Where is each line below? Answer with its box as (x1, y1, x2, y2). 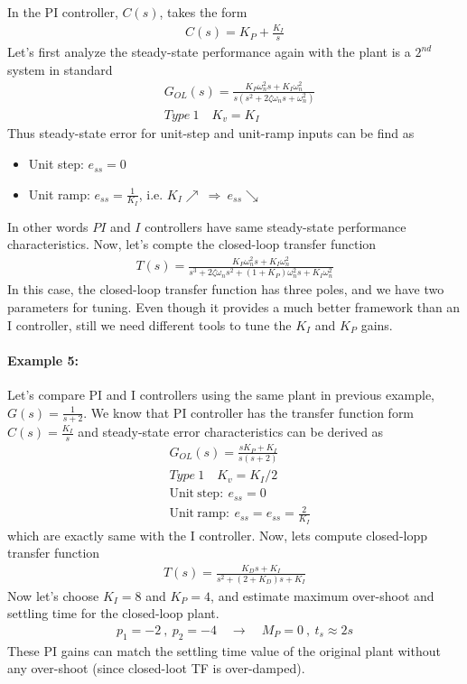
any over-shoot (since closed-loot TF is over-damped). (7, 659, 305, 678)
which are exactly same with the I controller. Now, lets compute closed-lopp (7, 525, 428, 544)
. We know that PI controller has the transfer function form (83, 402, 415, 421)
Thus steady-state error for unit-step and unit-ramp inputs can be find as (7, 124, 415, 143)
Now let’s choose (7, 586, 99, 605)
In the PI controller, (7, 3, 118, 21)
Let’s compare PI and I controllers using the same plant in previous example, (7, 384, 435, 403)
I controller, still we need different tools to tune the (7, 315, 292, 334)
